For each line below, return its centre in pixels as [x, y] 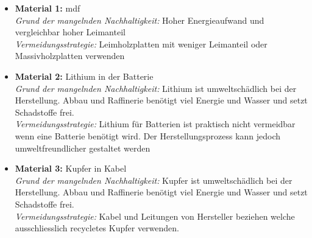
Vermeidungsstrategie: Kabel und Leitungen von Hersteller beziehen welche [155, 216]
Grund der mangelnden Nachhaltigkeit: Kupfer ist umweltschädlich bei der [154, 180]
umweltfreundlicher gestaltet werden [83, 148]
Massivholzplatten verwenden [70, 56]
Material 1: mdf [48, 8]
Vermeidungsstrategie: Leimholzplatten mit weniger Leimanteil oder [141, 44]
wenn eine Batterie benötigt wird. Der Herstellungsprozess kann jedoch [148, 135]
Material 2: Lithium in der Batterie [84, 76]
